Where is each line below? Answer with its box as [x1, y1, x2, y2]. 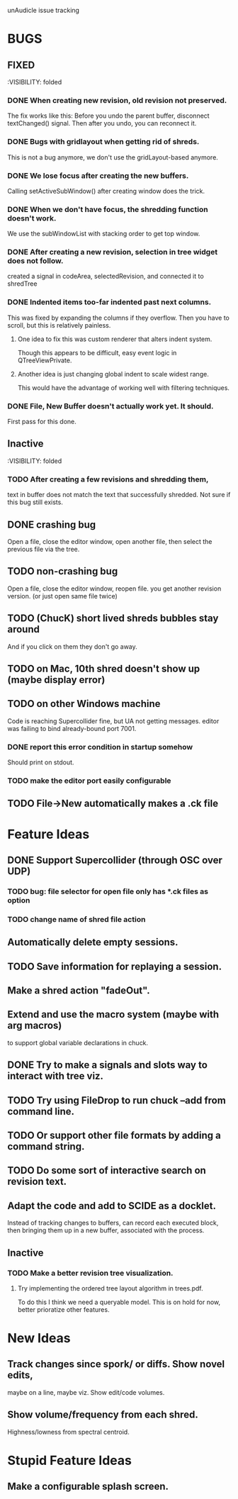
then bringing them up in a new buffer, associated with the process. [7, 1226, 205, 1235]
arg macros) [7, 1020, 62, 1032]
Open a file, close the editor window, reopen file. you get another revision [7, 584, 222, 593]
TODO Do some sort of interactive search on [7, 1164, 207, 1176]
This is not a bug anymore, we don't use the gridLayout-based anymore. [7, 152, 218, 162]
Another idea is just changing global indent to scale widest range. [17, 369, 209, 378]
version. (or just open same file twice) [7, 591, 118, 600]
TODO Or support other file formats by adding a [7, 1130, 221, 1142]
